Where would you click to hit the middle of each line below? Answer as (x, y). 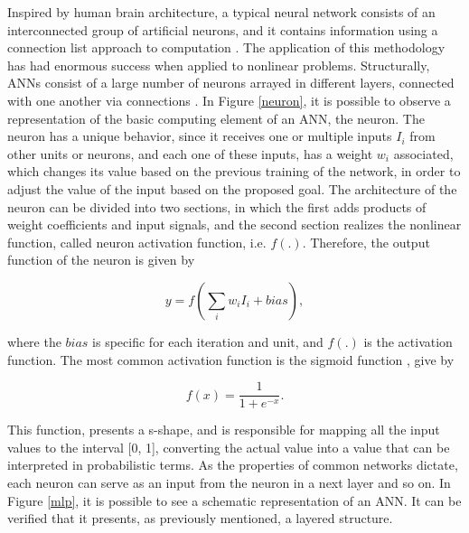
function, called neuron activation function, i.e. (137, 242)
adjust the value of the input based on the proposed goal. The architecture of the (232, 188)
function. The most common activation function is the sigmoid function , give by (231, 359)
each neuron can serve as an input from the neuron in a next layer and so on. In (229, 482)
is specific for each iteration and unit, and (208, 341)
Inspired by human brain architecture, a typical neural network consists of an (221, 12)
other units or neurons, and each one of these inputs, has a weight (190, 153)
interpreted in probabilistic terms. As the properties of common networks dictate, (233, 465)
